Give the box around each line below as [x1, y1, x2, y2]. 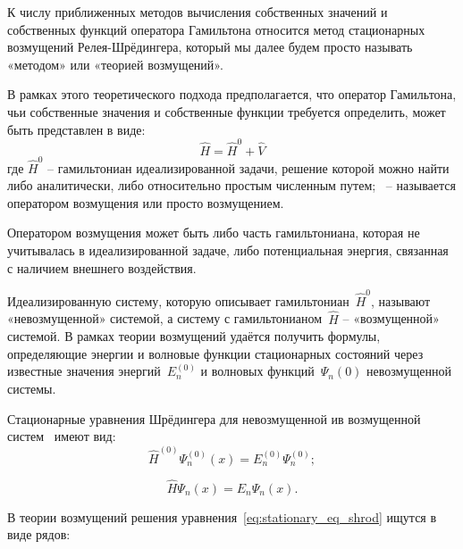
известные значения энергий [7, 362, 161, 380]
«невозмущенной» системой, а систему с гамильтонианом [7, 309, 323, 328]
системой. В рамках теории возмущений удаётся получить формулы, [7, 327, 381, 345]
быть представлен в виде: [7, 120, 146, 138]
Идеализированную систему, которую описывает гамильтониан [7, 291, 349, 310]
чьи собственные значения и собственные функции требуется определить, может [7, 102, 446, 121]
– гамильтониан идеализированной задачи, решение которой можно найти [47, 158, 450, 177]
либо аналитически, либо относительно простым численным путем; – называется [7, 176, 456, 195]
